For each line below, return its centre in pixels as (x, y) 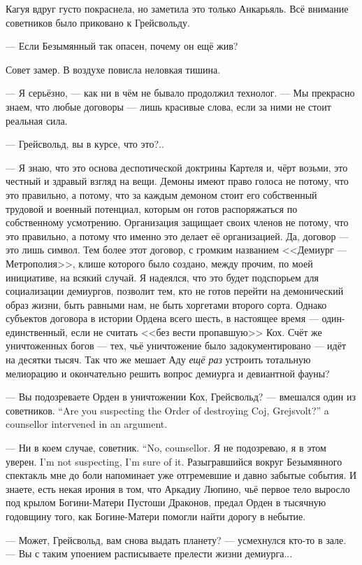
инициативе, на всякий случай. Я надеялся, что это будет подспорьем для (162, 277)
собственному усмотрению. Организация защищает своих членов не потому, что (177, 222)
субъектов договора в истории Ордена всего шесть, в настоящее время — (162, 318)
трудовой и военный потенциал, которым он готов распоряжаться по (152, 208)
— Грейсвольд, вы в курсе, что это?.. (85, 144)
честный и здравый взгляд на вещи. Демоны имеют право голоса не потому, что (177, 181)
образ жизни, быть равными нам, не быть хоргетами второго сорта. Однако (166, 304)
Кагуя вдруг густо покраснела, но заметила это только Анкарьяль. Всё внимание (177, 8)
